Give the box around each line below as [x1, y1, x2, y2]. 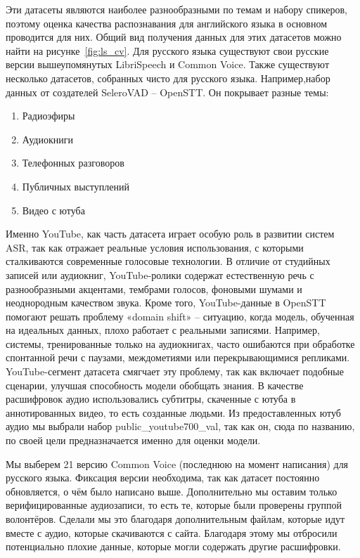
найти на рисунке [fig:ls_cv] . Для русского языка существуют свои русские [6, 43, 329, 58]
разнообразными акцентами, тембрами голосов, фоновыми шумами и [6, 281, 302, 296]
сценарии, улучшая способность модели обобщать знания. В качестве [6, 377, 304, 392]
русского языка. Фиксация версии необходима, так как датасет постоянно [6, 470, 320, 485]
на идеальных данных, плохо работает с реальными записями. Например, [6, 323, 320, 337]
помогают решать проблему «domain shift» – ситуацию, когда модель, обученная [6, 309, 354, 323]
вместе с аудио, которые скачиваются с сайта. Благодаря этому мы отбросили [6, 525, 337, 540]
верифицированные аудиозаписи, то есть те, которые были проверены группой [6, 498, 342, 512]
